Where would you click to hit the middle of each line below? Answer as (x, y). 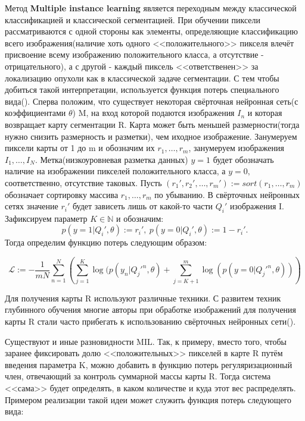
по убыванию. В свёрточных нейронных (227, 194)
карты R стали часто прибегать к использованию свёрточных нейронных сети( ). (150, 321)
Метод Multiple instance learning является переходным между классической (151, 8)
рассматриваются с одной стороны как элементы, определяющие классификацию (151, 31)
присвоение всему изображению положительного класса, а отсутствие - (134, 54)
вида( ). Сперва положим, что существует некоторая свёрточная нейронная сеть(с (152, 101)
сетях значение (32, 206)
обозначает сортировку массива (62, 194)
